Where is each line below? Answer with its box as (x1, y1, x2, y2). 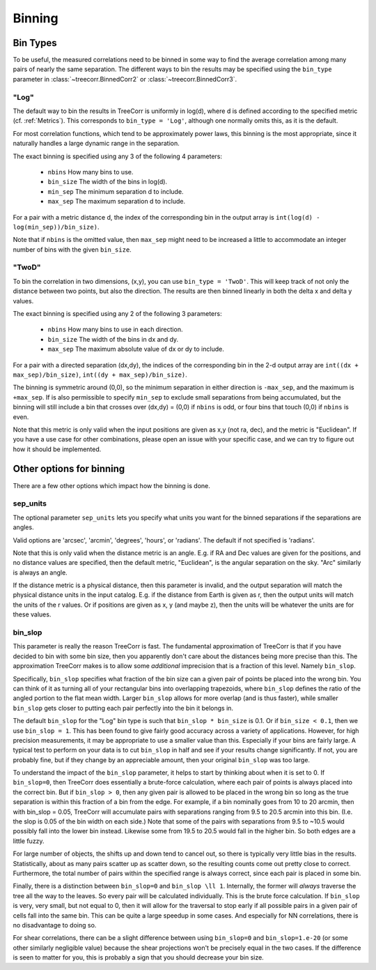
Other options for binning (13, 463, 125, 475)
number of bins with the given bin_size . (13, 245, 132, 254)
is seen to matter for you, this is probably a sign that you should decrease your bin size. (13, 953, 264, 962)
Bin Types (13, 37, 57, 49)
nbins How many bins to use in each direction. (47, 325, 183, 334)
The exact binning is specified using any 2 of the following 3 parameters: (13, 309, 222, 317)
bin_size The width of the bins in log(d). (47, 178, 167, 186)
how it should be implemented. (13, 445, 102, 453)
